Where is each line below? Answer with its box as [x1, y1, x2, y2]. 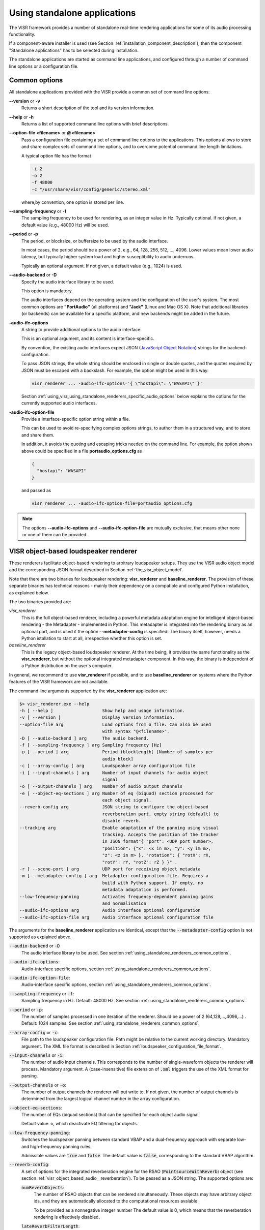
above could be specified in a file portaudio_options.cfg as [21, 448, 142, 454]
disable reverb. [102, 818, 141, 824]
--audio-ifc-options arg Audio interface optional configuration [19, 908, 201, 913]
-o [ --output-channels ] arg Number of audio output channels [19, 784, 183, 789]
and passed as [21, 488, 51, 493]
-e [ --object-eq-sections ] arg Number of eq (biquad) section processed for [19, 790, 213, 796]
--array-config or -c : [9, 1029, 59, 1035]
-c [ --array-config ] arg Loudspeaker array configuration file [19, 763, 196, 769]
